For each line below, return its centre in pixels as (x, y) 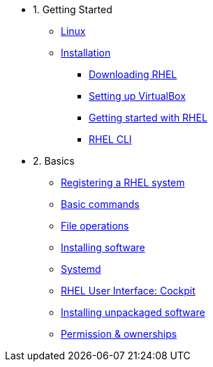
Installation (86, 53)
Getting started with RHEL (148, 118)
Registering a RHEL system (123, 182)
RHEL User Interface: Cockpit (128, 291)
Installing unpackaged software (133, 312)
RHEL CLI (110, 139)
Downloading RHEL (133, 74)
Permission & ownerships (119, 334)
